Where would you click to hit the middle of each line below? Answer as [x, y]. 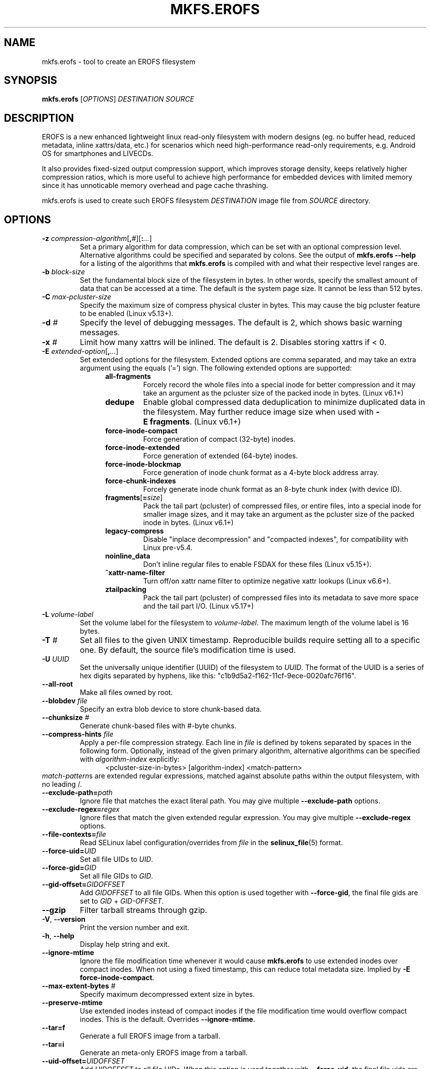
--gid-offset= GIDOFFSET [83, 884]
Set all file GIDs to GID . [116, 876]
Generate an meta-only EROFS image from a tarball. [164, 1053]
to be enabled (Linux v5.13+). [127, 314]
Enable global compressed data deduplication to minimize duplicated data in [284, 402]
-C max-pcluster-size [77, 297]
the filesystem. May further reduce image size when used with [258, 412]
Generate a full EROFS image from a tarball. [150, 1036]
